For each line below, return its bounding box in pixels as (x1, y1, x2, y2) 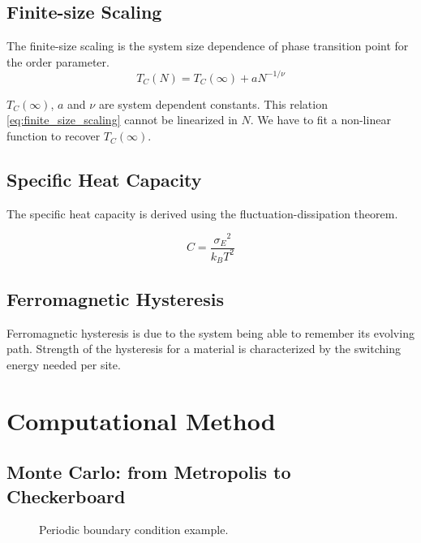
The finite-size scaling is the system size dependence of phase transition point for (6, 37, 409, 54)
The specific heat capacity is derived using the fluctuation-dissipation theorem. (6, 205, 398, 222)
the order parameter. (6, 53, 110, 70)
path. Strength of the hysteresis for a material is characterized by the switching (6, 340, 401, 357)
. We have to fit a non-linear (250, 111, 391, 128)
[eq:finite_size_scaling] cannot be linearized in (6, 111, 238, 128)
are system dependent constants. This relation (98, 95, 328, 112)
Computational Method (6, 403, 276, 437)
